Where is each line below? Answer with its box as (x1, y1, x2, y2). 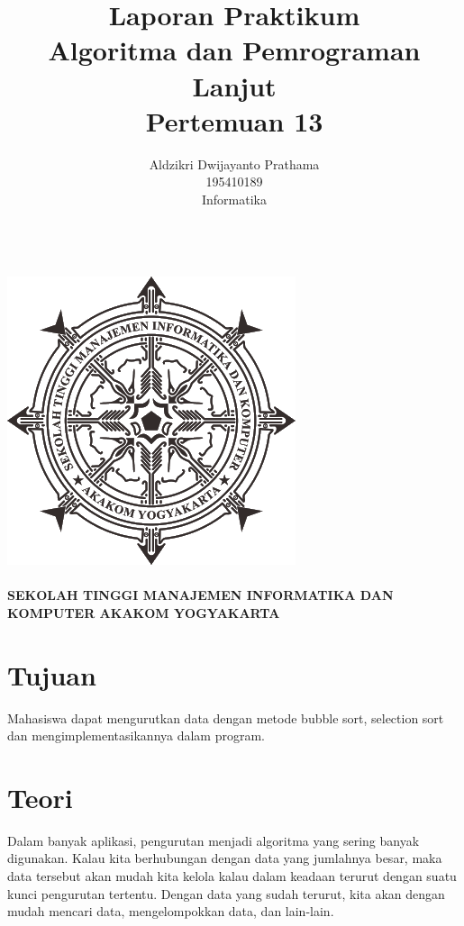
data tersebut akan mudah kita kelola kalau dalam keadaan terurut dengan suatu (7, 867, 457, 885)
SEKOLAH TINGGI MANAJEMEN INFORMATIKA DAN (7, 586, 394, 604)
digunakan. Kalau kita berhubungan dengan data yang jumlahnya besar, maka (7, 849, 442, 867)
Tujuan (7, 656, 96, 693)
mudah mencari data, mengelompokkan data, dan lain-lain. (7, 902, 334, 921)
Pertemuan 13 (145, 102, 323, 139)
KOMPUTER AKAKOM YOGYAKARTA (7, 603, 280, 622)
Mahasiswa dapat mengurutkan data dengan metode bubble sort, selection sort (7, 708, 444, 727)
